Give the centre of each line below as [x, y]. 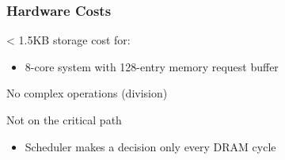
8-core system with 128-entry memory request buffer [152, 66]
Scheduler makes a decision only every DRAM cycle [150, 146]
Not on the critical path [64, 120]
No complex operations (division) [87, 93]
